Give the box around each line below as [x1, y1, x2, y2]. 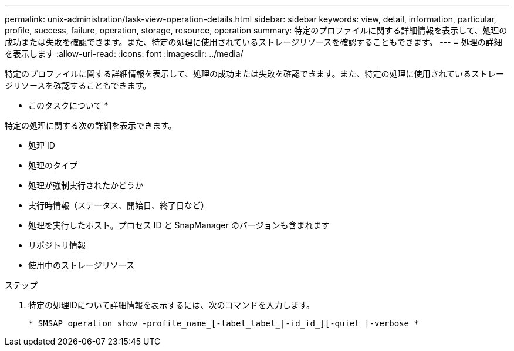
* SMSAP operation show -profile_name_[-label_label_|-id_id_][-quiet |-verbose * [28, 319, 419, 328]
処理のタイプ [28, 160, 77, 170]
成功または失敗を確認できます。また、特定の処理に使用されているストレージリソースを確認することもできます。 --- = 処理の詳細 [5, 37, 502, 47]
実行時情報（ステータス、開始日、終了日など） [28, 200, 209, 210]
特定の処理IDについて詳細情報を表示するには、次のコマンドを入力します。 [28, 300, 315, 310]
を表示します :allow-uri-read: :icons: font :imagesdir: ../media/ [5, 49, 244, 59]
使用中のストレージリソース [28, 260, 135, 270]
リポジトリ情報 [28, 240, 86, 250]
